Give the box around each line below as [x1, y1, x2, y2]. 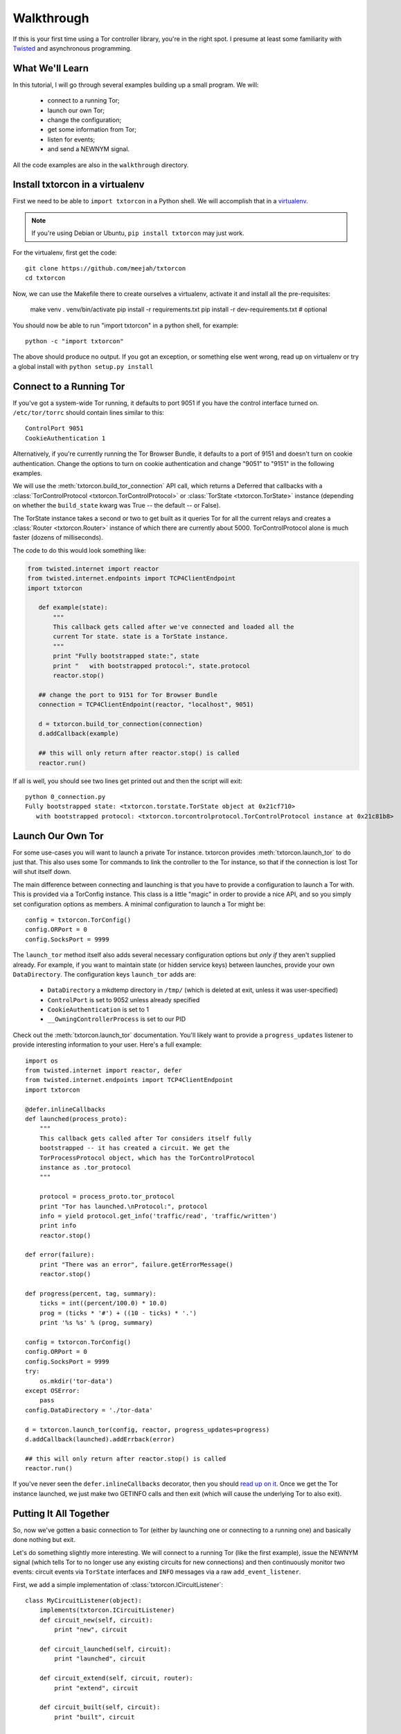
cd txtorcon [25, 274, 66, 282]
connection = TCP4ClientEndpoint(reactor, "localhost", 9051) [38, 701, 254, 709]
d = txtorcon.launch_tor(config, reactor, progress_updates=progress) [25, 1425, 270, 1434]
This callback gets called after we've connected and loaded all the [53, 623, 294, 631]
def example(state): [38, 603, 109, 612]
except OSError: [25, 1387, 80, 1394]
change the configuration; [47, 116, 122, 124]
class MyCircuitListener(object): [25, 1597, 142, 1605]
